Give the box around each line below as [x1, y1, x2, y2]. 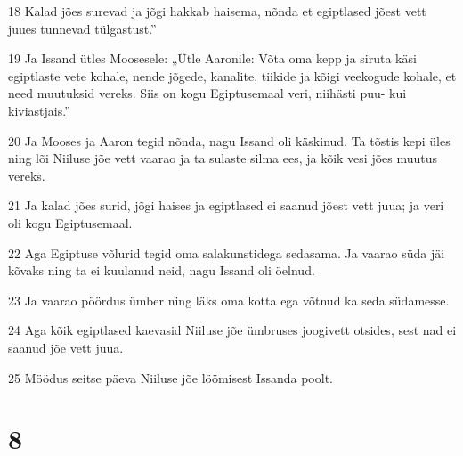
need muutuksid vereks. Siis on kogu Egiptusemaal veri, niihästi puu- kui [8, 84, 407, 102]
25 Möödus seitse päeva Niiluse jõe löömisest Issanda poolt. [8, 368, 333, 387]
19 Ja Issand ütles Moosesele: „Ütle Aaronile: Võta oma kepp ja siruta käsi [8, 49, 417, 68]
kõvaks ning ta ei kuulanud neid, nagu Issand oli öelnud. [8, 261, 315, 280]
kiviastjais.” [8, 101, 70, 119]
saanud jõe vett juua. [8, 338, 124, 356]
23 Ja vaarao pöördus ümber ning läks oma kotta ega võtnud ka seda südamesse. [8, 290, 450, 309]
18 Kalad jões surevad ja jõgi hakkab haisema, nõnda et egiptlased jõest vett [8, 2, 426, 20]
